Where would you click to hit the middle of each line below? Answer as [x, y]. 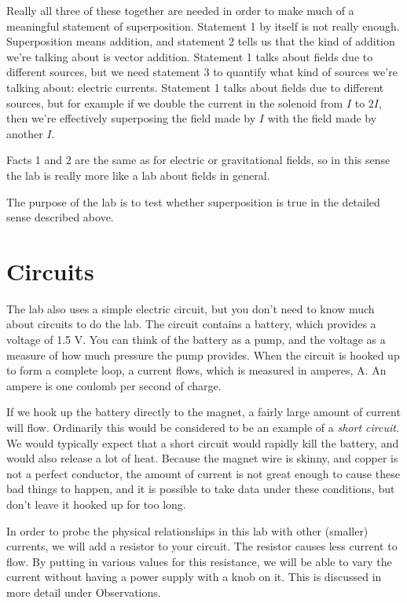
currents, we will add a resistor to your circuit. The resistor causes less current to [202, 546]
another [25, 133]
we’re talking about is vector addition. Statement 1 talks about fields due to [190, 56]
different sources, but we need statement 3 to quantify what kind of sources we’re [202, 72]
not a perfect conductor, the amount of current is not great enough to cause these [203, 473]
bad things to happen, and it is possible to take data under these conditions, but [201, 489]
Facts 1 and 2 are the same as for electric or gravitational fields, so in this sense [198, 160]
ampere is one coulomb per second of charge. [114, 385]
